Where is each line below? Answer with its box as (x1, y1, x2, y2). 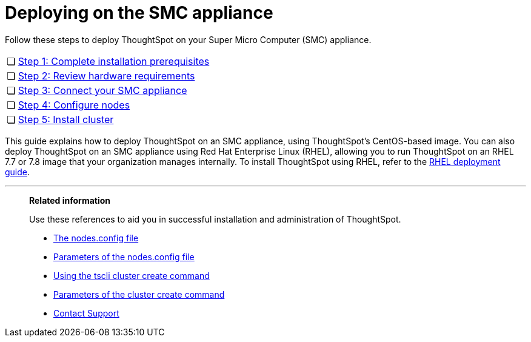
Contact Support (53, 307, 119, 318)
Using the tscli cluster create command (53, 270, 210, 281)
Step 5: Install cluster (18, 113, 114, 126)
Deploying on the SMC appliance (5, 2, 273, 23)
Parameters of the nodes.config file (53, 251, 195, 262)
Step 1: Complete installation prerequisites (18, 55, 210, 67)
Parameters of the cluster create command (53, 289, 225, 300)
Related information (29, 195, 111, 206)
